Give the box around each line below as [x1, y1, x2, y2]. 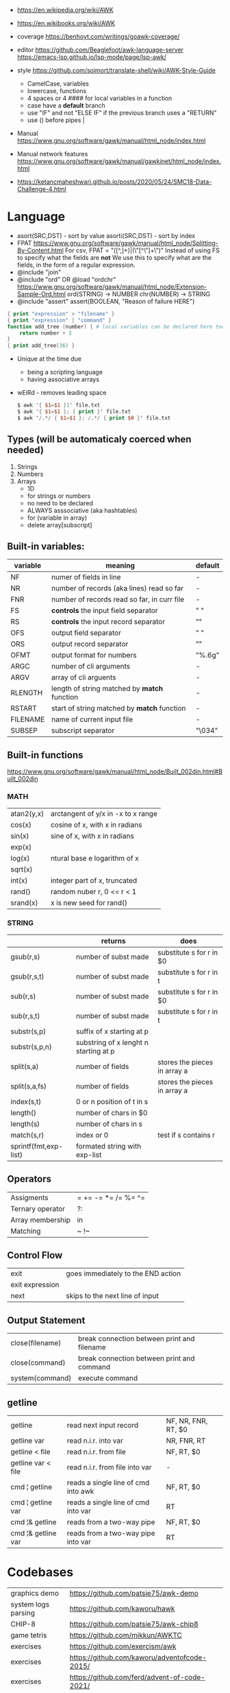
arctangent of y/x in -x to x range [50, 808, 157, 818]
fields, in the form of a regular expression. [16, 261, 136, 269]
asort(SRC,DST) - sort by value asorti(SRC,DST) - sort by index [16, 231, 196, 239]
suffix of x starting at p [76, 1026, 149, 1036]
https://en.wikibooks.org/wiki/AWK [16, 19, 115, 27]
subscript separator [51, 726, 115, 736]
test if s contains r [157, 1130, 216, 1140]
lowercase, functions [27, 87, 87, 95]
